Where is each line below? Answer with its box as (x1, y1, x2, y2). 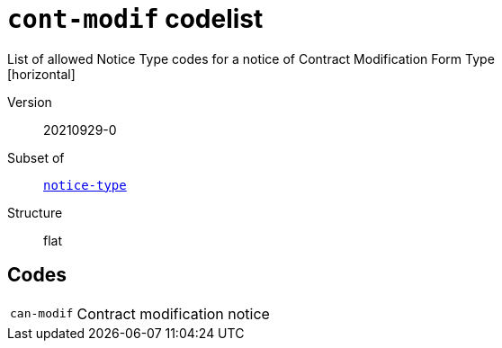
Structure (7, 204, 63, 220)
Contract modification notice (76, 304, 270, 323)
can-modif (10, 307, 74, 321)
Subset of (7, 149, 65, 165)
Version (7, 94, 52, 110)
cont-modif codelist (7, 4, 264, 34)
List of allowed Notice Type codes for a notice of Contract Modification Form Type (7, 50, 495, 67)
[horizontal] (7, 66, 76, 82)
